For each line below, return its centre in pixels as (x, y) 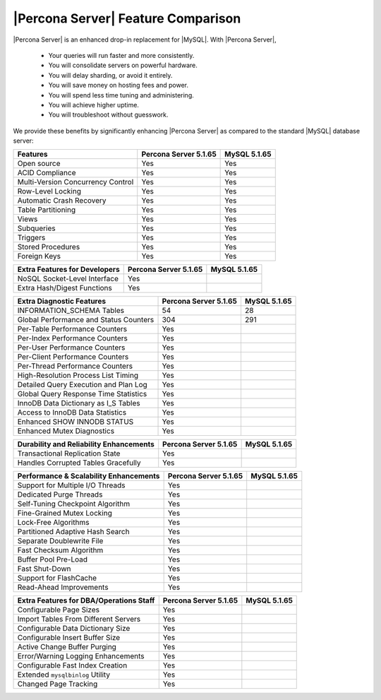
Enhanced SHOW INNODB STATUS (75, 422)
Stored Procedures (49, 247)
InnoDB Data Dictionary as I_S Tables (79, 403)
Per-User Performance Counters (71, 348)
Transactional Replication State (69, 453)
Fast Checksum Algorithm (60, 550)
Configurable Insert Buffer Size (69, 638)
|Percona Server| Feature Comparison (127, 18)
